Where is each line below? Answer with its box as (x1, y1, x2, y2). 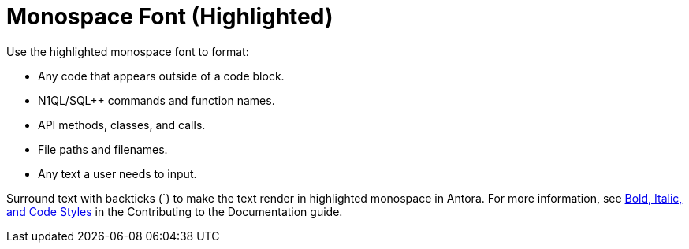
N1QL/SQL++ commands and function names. (38, 93, 275, 107)
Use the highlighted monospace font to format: (6, 44, 249, 58)
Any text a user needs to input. (38, 166, 197, 180)
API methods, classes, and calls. (38, 117, 206, 132)
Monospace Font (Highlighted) (6, 3, 333, 30)
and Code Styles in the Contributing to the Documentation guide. (6, 204, 343, 218)
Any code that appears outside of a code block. (38, 69, 285, 83)
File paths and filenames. (38, 142, 168, 156)
